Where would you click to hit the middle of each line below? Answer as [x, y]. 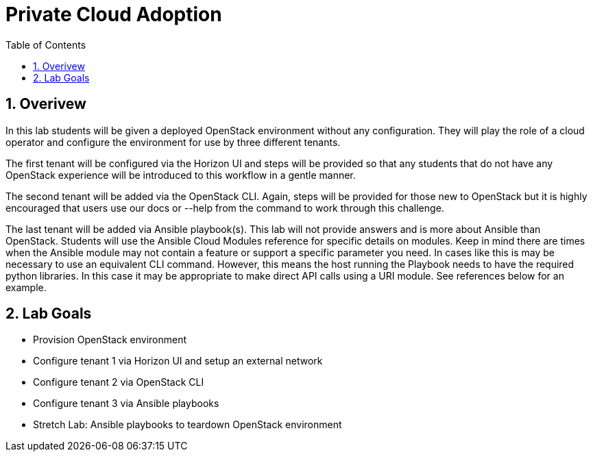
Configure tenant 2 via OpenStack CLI [119, 382]
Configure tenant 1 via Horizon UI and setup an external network [178, 361]
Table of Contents [46, 45]
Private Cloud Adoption [114, 14]
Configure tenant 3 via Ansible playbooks [126, 404]
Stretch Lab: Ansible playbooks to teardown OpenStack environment [187, 425]
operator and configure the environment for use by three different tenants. [173, 142]
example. [26, 287]
